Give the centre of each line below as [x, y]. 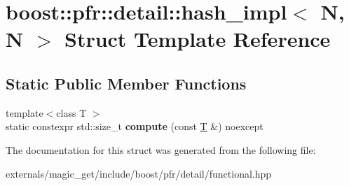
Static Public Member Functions [126, 83]
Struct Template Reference [197, 39]
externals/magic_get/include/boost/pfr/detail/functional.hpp [139, 173]
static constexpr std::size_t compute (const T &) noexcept [135, 126]
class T [71, 112]
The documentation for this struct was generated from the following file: [161, 149]
